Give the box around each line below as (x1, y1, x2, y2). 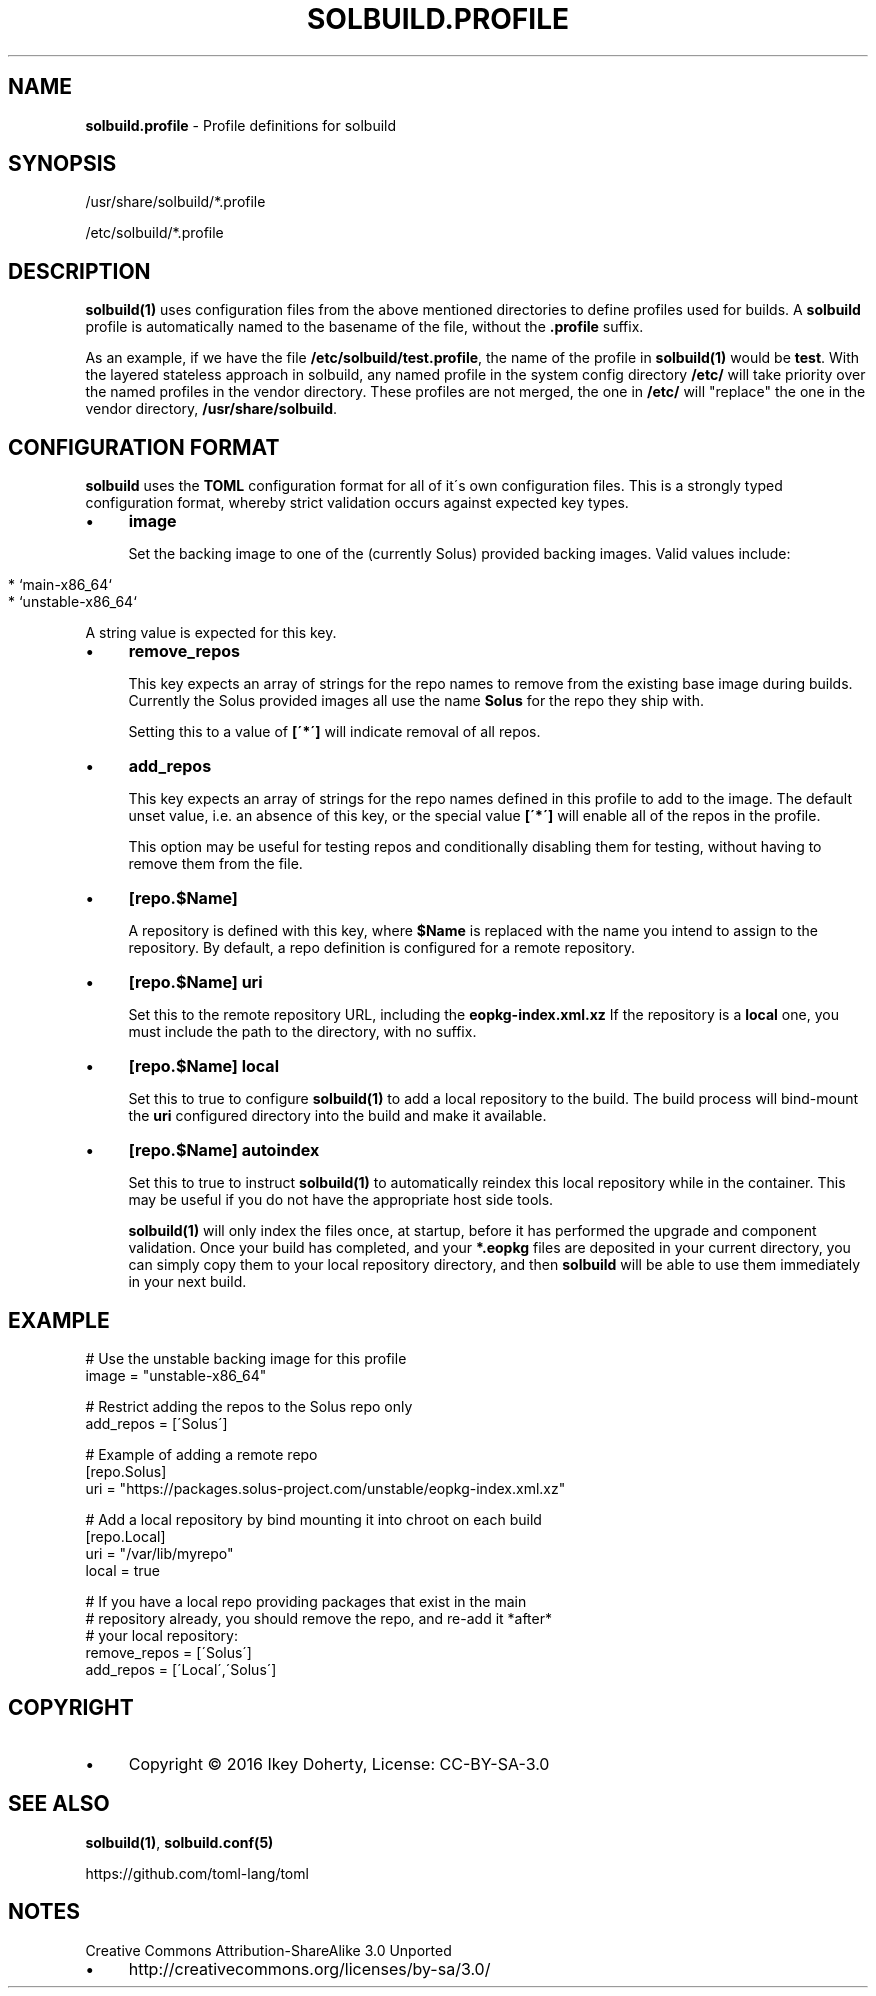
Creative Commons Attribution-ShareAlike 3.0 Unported (85, 1941, 452, 1959)
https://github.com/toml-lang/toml (85, 1864, 309, 1882)
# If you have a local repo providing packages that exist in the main (85, 1592, 527, 1610)
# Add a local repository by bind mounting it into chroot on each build (85, 1510, 542, 1528)
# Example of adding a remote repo (85, 1445, 318, 1463)
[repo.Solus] (85, 1462, 167, 1480)
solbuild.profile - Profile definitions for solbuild (85, 116, 397, 134)
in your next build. (128, 1273, 247, 1291)
